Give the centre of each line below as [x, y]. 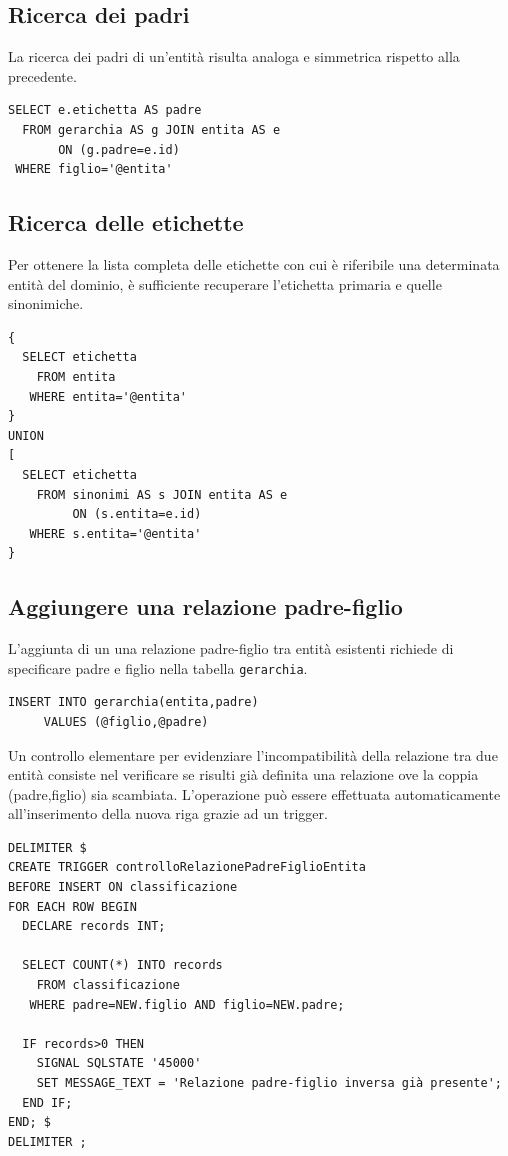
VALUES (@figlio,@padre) [126, 721]
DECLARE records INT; [94, 926]
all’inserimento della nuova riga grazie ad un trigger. [168, 813]
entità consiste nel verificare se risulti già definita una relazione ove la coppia [243, 774]
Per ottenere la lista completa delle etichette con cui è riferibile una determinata [254, 263]
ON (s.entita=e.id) [137, 514]
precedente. [42, 75]
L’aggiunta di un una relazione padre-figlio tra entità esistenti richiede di [231, 648]
